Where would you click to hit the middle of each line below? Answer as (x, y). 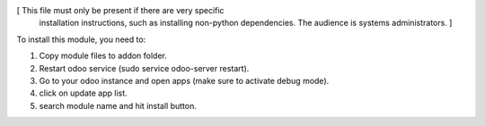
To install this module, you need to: (81, 39)
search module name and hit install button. (118, 105)
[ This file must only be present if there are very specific (120, 10)
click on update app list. (83, 93)
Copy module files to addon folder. (103, 56)
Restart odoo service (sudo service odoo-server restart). (144, 68)
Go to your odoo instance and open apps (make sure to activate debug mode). (184, 80)
